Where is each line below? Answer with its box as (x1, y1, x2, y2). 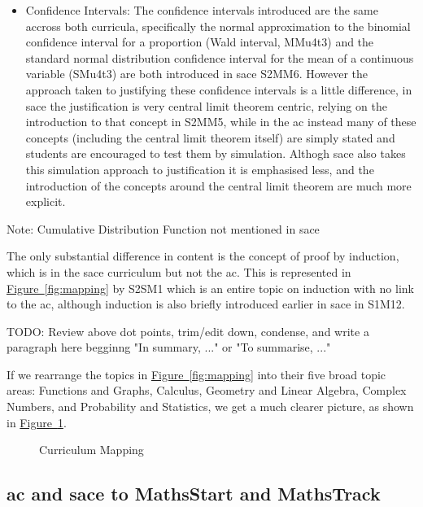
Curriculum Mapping (39, 441, 144, 458)
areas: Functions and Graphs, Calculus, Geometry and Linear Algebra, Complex (7, 382, 407, 399)
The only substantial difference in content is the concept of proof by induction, (7, 247, 399, 264)
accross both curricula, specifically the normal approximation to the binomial (25, 17, 411, 34)
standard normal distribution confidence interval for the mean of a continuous (25, 49, 414, 66)
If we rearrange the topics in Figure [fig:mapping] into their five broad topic (7, 365, 386, 382)
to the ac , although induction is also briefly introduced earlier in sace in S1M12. (7, 295, 405, 313)
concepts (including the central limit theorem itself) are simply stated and (25, 129, 395, 146)
